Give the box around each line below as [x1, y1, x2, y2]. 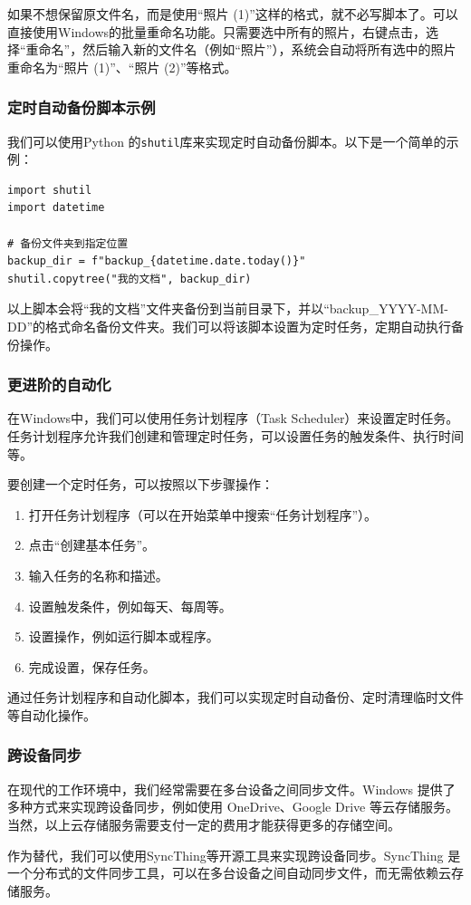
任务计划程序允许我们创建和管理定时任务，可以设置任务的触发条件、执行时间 [7, 427, 464, 445]
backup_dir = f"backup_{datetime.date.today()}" [7, 255, 306, 268]
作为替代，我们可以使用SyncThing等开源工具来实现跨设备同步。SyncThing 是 [7, 845, 461, 864]
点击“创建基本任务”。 [28, 535, 156, 554]
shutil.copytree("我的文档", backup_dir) [7, 272, 252, 285]
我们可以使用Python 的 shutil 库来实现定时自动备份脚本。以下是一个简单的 [7, 131, 447, 150]
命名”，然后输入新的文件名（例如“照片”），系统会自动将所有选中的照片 [38, 40, 457, 59]
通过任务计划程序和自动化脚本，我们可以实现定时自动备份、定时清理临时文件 [7, 688, 464, 707]
